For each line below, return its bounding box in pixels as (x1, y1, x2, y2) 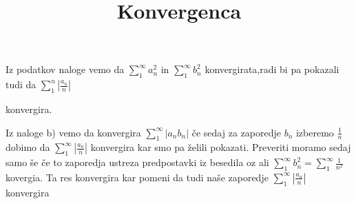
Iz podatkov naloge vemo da (6, 62, 125, 76)
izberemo (295, 125, 334, 139)
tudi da (6, 77, 36, 92)
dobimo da (6, 140, 50, 154)
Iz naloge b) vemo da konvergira (6, 125, 141, 139)
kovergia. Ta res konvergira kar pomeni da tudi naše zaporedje (6, 170, 269, 184)
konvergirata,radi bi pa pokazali (205, 62, 339, 76)
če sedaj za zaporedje (191, 125, 281, 139)
